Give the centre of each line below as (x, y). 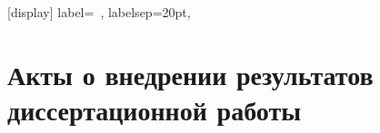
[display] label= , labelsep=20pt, (99, 12)
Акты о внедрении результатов (190, 74)
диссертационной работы (155, 109)
